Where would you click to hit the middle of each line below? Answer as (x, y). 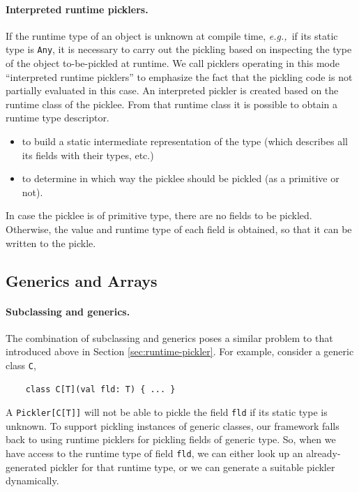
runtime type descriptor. (58, 118)
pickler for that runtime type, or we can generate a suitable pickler (192, 467)
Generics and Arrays (82, 280)
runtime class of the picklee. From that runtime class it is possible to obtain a (172, 104)
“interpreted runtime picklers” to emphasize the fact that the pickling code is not (179, 76)
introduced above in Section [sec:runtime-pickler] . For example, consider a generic (180, 351)
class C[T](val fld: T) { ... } (100, 389)
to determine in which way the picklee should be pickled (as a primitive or (181, 178)
